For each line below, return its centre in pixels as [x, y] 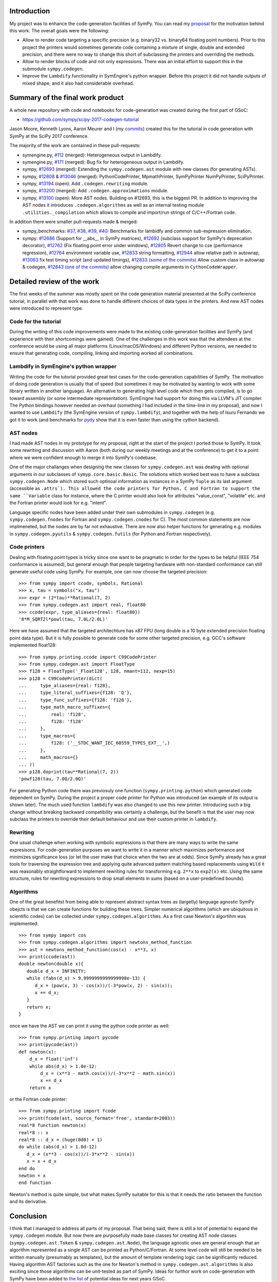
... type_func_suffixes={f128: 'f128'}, [76, 700]
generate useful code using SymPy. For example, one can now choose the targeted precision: [108, 571]
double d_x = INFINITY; [56, 971]
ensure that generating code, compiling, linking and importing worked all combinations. [102, 353]
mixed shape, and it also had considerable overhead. [78, 83]
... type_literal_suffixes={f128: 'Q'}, [76, 693]
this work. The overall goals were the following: [60, 30]
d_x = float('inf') [54, 1059]
